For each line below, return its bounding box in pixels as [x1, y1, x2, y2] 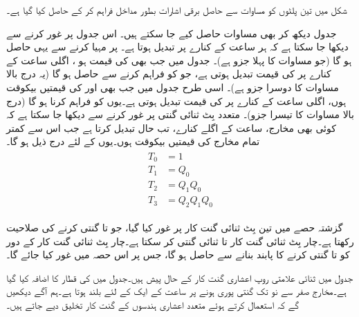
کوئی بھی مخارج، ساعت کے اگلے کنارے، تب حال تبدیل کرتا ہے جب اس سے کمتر [6, 120, 336, 135]
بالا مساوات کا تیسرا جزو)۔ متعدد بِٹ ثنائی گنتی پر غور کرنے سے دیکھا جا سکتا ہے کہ [6, 107, 354, 122]
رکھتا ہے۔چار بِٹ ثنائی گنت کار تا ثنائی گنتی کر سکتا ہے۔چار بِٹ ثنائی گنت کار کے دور [6, 233, 354, 248]
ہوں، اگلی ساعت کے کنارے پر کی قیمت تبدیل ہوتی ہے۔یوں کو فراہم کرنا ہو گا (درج [6, 93, 347, 108]
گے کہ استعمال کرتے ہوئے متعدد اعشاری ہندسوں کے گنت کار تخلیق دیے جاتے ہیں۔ [6, 297, 300, 311]
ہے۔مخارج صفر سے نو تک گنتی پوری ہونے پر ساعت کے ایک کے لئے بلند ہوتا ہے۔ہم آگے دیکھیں [6, 284, 347, 298]
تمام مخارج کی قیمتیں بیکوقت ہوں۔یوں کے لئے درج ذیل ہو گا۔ [6, 134, 260, 148]
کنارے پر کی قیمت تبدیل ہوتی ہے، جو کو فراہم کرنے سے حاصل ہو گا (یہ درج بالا [6, 66, 331, 81]
